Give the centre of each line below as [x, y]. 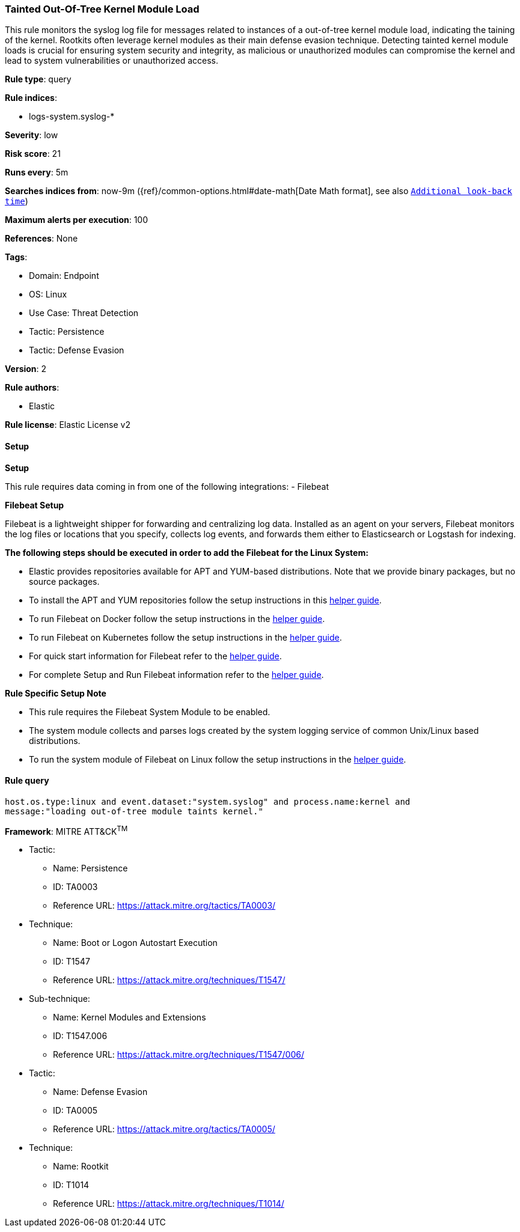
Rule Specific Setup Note [56, 693]
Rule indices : [31, 98]
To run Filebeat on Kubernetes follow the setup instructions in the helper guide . [185, 637]
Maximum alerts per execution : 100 [77, 220]
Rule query [27, 781]
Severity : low [32, 135]
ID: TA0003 [75, 887]
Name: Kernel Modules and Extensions [130, 1017]
